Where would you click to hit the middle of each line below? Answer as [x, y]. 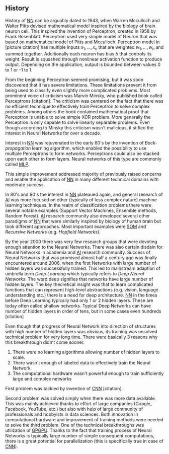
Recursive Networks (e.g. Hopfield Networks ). [53, 232]
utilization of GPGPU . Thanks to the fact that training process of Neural [78, 430]
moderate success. [25, 184]
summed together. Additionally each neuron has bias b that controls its [78, 54]
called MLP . [17, 164]
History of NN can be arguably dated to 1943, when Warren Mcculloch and [82, 20]
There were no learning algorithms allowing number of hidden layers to [86, 352]
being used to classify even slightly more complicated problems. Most [78, 90]
